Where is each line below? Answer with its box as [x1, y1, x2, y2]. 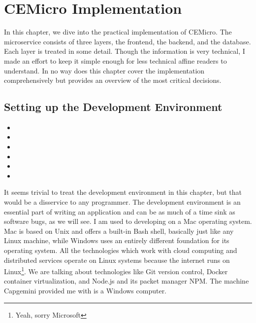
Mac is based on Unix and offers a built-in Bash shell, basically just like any [4, 225, 234, 236]
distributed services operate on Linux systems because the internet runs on [4, 254, 230, 265]
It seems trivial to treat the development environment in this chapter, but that [4, 187, 242, 197]
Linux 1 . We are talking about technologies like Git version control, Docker [4, 265, 228, 276]
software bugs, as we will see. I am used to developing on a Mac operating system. [4, 216, 252, 226]
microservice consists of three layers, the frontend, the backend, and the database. [4, 36, 251, 46]
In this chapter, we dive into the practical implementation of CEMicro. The [4, 27, 232, 37]
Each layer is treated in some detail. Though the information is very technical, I [4, 46, 245, 56]
